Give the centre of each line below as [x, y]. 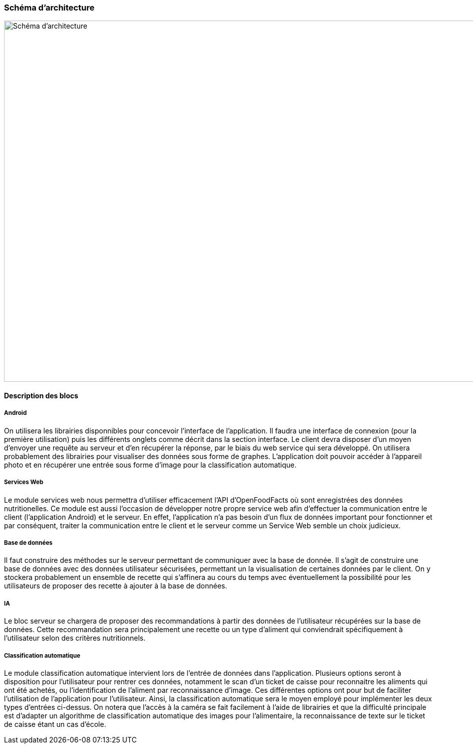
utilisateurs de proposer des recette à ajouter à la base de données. [116, 586]
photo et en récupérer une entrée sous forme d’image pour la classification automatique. [150, 465]
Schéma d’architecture [49, 8]
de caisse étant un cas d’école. [55, 724]
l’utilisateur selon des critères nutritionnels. [75, 638]
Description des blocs [41, 395]
